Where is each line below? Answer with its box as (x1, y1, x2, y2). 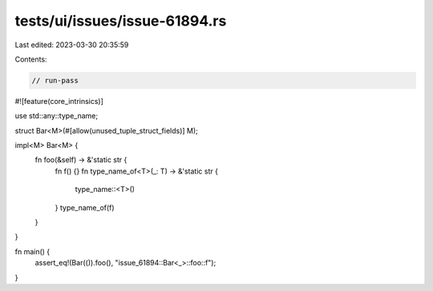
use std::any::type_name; (14, 111, 99, 121)
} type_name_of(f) (55, 202, 115, 212)
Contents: (14, 54, 47, 64)
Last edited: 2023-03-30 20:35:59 (14, 40, 129, 50)
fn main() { (14, 246, 51, 256)
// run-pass (31, 76, 79, 85)
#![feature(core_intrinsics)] (14, 96, 104, 106)
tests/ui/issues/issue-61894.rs (14, 12, 227, 30)
